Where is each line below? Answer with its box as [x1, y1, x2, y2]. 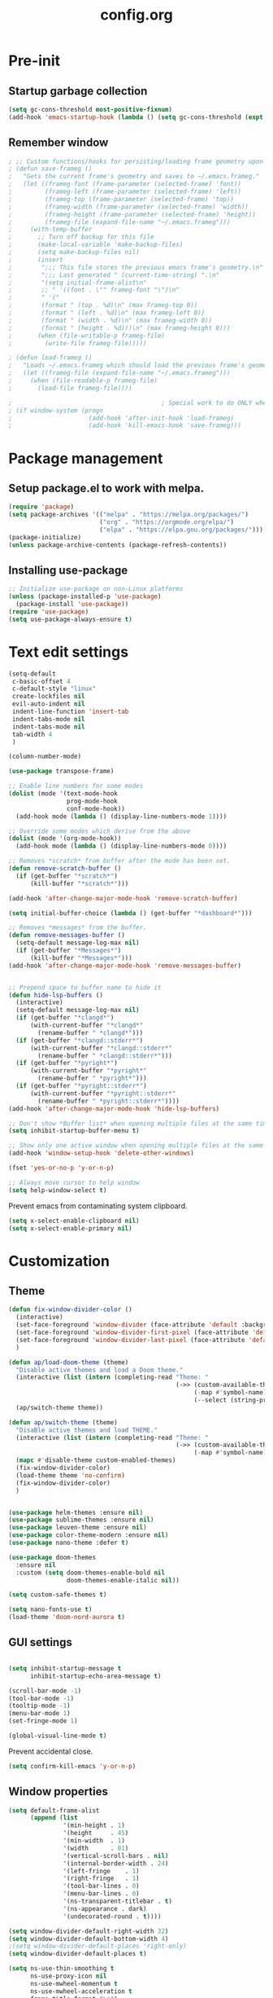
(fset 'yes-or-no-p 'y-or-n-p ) [8, 1164, 115, 1173]
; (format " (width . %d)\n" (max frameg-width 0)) [8, 316, 213, 324]
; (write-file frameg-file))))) [8, 339, 148, 347]
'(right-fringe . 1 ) [63, 1874, 140, 1883]
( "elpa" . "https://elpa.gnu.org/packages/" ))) [98, 526, 264, 534]
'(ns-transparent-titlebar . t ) [63, 1897, 173, 1906]
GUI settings [8, 1635, 73, 1649]
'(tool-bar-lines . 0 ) [63, 1882, 140, 1890]
